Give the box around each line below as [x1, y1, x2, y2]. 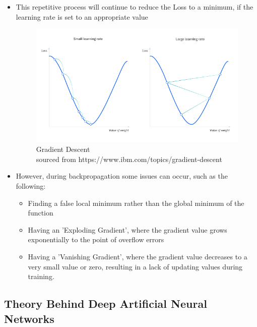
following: [16, 181, 46, 191]
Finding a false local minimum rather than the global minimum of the [28, 197, 244, 208]
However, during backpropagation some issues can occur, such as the [16, 171, 228, 181]
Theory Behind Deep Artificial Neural [4, 296, 207, 311]
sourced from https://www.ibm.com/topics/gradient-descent [36, 153, 222, 164]
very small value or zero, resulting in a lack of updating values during [28, 261, 243, 271]
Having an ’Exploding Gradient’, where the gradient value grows [28, 224, 227, 235]
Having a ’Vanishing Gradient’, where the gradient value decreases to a [28, 251, 247, 262]
